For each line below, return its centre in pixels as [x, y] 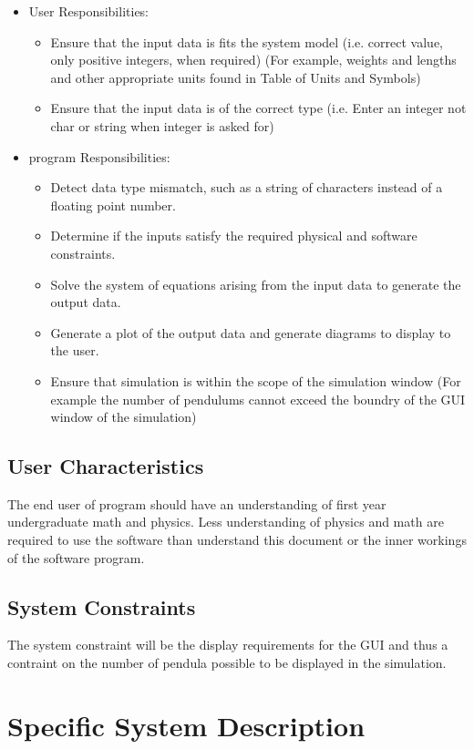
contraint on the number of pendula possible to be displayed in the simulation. [227, 663]
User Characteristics [106, 466]
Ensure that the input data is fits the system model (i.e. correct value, [247, 41]
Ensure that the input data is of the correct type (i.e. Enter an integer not [258, 108]
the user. [75, 350]
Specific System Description [186, 725]
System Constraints [102, 606]
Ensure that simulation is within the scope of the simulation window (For [256, 380]
